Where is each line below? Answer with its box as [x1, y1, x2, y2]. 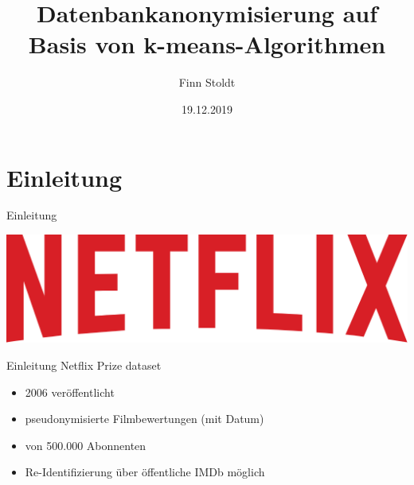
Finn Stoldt [178, 74, 236, 91]
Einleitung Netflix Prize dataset [6, 356, 162, 373]
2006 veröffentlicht [25, 383, 115, 400]
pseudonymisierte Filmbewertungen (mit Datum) [25, 410, 264, 427]
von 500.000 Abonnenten [25, 436, 146, 453]
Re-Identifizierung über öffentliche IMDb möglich [25, 464, 265, 480]
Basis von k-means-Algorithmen [28, 28, 386, 60]
